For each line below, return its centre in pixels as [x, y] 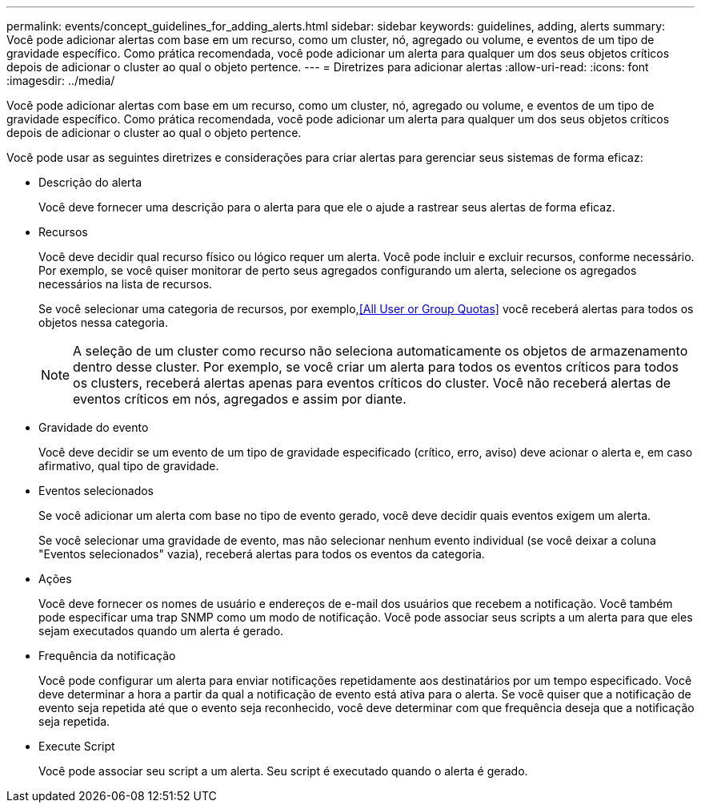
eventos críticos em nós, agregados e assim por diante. [240, 399]
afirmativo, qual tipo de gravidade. [129, 466]
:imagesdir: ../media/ [61, 80]
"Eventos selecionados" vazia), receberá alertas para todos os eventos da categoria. [262, 554]
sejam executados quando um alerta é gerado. [161, 631]
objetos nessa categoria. [103, 322]
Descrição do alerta [90, 182]
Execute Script [77, 746]
